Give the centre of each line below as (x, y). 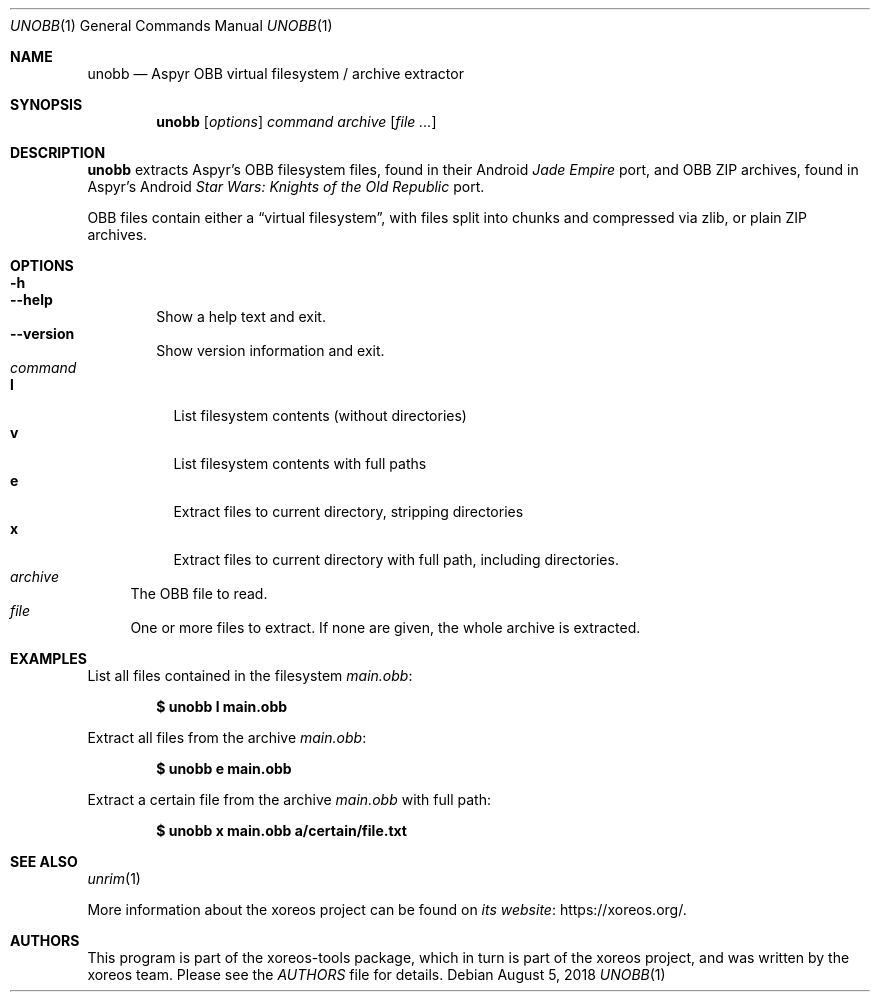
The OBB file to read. (199, 593)
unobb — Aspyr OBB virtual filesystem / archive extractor (275, 73)
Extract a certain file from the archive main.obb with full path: (289, 799)
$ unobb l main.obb (222, 706)
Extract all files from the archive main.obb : (227, 737)
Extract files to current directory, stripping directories (348, 511)
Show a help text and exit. (241, 316)
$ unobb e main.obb (224, 768)
